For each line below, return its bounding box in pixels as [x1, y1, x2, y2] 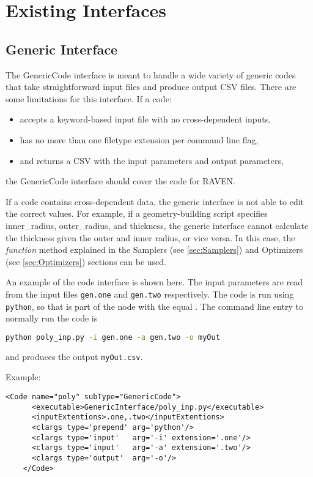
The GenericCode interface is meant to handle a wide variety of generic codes [6, 68, 296, 81]
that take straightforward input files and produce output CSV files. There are [6, 80, 296, 93]
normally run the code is [6, 312, 98, 325]
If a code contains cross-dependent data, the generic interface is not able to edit [6, 195, 304, 208]
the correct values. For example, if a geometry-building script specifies [6, 207, 268, 220]
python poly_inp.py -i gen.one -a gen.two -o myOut [6, 332, 220, 342]
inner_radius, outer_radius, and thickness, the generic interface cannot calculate [6, 219, 309, 231]
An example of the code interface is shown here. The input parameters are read [6, 276, 303, 288]
